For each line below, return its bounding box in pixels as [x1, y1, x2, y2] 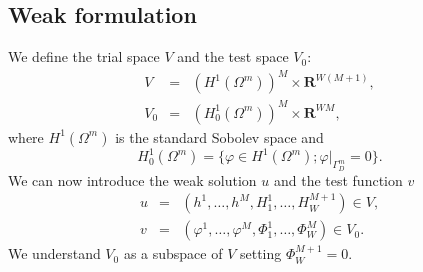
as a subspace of [123, 243, 223, 264]
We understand [8, 243, 101, 264]
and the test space [177, 46, 289, 67]
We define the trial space [8, 46, 160, 67]
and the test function [273, 169, 403, 190]
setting [239, 243, 282, 264]
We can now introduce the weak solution [8, 169, 257, 190]
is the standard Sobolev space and [115, 126, 324, 147]
